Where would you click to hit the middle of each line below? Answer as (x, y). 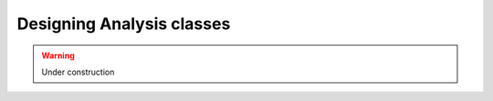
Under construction (78, 72)
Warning (58, 56)
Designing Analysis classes (124, 24)
